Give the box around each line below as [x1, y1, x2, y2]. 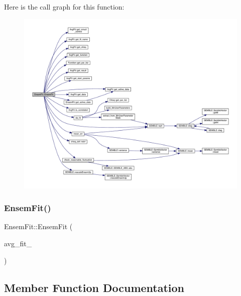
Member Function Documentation [4, 279, 185, 295]
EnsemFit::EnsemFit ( [4, 221, 73, 232]
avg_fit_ [4, 238, 32, 249]
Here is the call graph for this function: [4, 2, 125, 12]
